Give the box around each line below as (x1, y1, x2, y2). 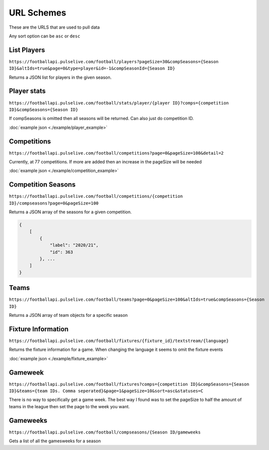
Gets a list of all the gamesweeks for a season (9, 438, 101, 444)
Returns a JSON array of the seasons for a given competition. (9, 209, 132, 215)
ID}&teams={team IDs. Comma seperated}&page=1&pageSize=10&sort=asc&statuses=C (9, 388, 204, 394)
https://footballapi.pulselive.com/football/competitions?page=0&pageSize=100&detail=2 (9, 150, 224, 156)
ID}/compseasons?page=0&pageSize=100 (9, 200, 99, 206)
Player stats (9, 87, 46, 95)
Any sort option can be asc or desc (9, 33, 80, 39)
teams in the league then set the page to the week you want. (9, 403, 130, 409)
